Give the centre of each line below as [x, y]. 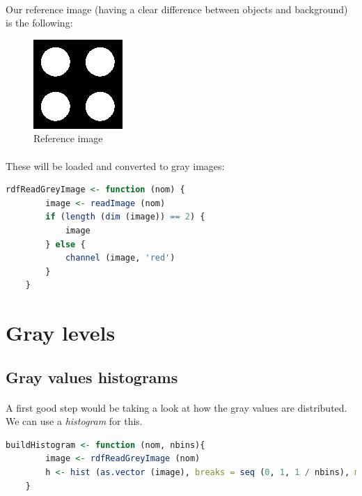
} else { [65, 244]
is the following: [39, 23]
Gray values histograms [92, 377]
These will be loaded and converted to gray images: [115, 165]
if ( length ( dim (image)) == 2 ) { [125, 217]
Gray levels [61, 333]
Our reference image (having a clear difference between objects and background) [177, 9]
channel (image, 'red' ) [120, 258]
